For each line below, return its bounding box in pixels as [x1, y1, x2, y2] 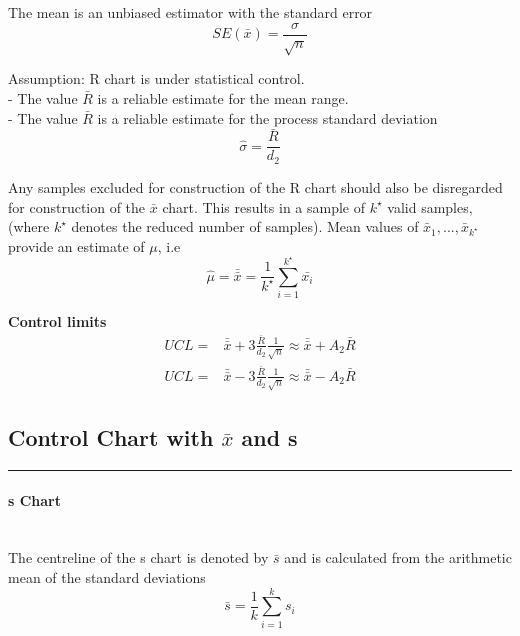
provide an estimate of [8, 235, 145, 256]
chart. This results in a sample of [162, 196, 366, 217]
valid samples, [387, 196, 473, 217]
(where [8, 216, 50, 237]
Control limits [8, 311, 107, 331]
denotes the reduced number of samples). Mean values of [71, 216, 419, 237]
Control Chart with [8, 422, 214, 453]
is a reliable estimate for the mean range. [97, 88, 349, 109]
